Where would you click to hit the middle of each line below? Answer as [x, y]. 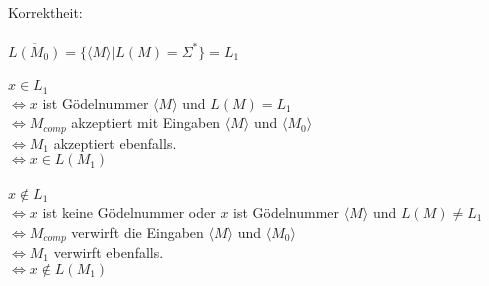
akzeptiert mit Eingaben [146, 122]
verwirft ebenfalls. [108, 252]
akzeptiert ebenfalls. [115, 142]
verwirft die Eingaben [137, 231]
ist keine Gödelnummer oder [129, 211]
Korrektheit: [45, 12]
